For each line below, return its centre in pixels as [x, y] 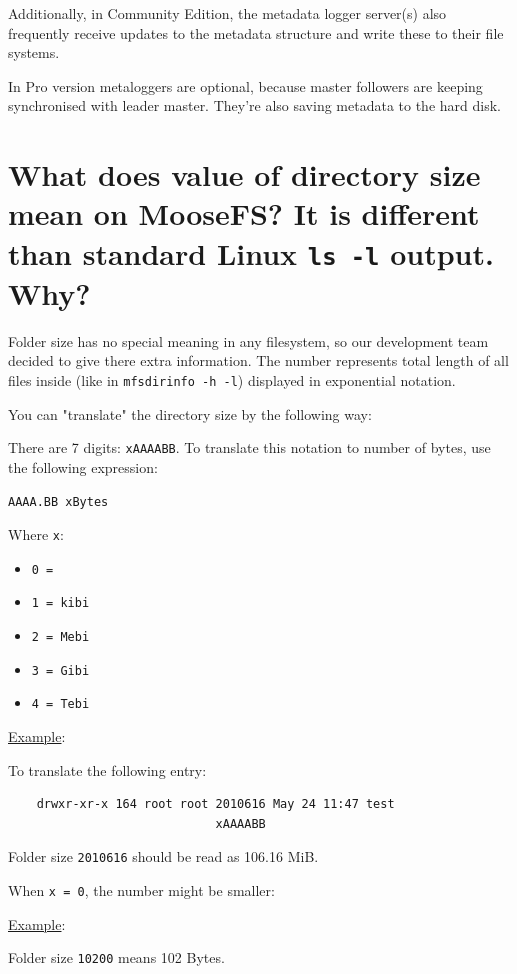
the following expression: [83, 466]
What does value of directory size [244, 174]
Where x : [36, 534]
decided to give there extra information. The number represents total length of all [258, 360]
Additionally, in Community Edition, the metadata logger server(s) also [227, 13]
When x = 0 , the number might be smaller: [141, 890]
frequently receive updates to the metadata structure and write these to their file [256, 32]
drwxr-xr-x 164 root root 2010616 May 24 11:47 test [215, 804]
